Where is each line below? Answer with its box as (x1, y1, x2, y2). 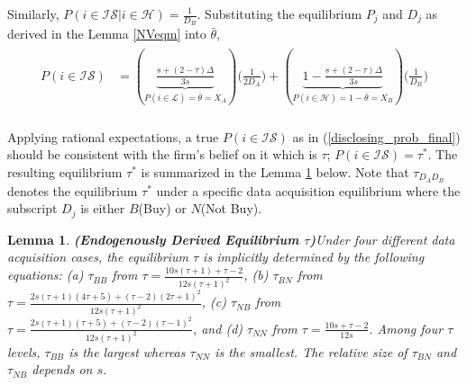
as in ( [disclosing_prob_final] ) (292, 127, 461, 146)
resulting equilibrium (7, 162, 123, 181)
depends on (32, 360, 93, 379)
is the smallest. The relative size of (215, 342, 407, 361)
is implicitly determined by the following (203, 247, 425, 266)
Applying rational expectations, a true (7, 127, 219, 146)
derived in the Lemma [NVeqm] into (7, 24, 206, 43)
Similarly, (7, 4, 60, 22)
